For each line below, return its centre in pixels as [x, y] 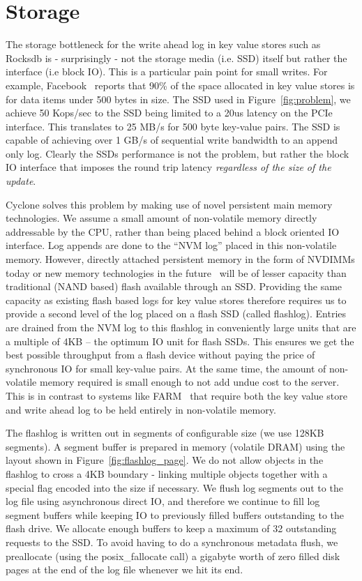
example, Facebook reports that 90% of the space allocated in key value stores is [180, 85]
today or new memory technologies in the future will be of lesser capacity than [176, 272]
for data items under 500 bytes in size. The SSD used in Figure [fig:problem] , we [178, 99]
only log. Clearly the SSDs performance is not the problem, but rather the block [178, 153]
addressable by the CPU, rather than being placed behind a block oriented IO [173, 231]
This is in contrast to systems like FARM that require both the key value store [176, 395]
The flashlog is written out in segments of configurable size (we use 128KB [165, 433]
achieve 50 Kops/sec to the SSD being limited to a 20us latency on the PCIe [169, 113]
